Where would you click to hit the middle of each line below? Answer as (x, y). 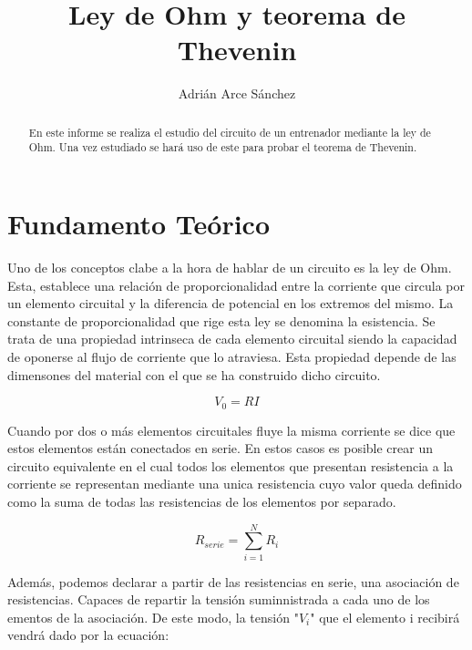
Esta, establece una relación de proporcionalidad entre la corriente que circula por (236, 285)
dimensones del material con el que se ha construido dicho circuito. (194, 374)
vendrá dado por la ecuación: (88, 635)
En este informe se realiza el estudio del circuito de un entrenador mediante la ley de (230, 132)
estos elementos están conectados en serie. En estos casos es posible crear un (220, 448)
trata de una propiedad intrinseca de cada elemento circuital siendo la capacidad (232, 339)
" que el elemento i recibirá (385, 617)
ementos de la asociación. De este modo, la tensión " (153, 617)
